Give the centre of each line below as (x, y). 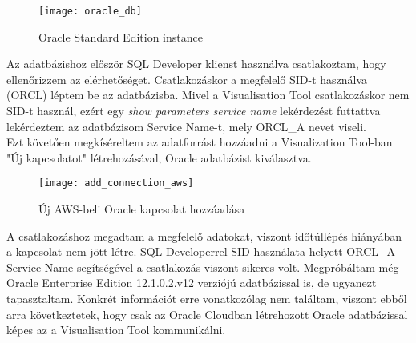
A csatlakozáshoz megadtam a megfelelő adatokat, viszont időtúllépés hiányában (204, 235)
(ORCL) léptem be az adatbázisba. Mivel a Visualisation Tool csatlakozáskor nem (208, 95)
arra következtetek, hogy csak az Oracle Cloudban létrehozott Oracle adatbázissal (207, 314)
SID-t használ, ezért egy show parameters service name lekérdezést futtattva (194, 111)
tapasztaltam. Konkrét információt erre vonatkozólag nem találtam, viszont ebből (207, 299)
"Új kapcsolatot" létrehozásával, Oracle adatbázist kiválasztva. (159, 157)
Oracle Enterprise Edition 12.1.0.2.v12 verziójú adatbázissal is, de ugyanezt (192, 283)
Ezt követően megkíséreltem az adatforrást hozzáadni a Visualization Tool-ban (200, 142)
